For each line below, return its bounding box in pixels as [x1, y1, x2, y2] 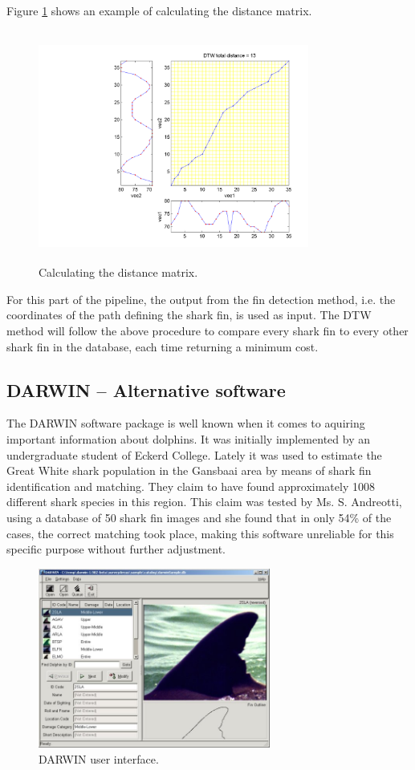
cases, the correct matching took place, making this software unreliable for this [6, 525, 394, 541]
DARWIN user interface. [39, 750, 159, 767]
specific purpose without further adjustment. [6, 541, 226, 557]
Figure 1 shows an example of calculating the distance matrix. [6, 2, 312, 18]
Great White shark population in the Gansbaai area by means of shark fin [6, 462, 372, 479]
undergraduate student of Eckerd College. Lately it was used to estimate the [6, 446, 382, 463]
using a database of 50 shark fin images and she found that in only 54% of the [6, 509, 392, 525]
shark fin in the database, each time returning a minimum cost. [6, 338, 319, 355]
